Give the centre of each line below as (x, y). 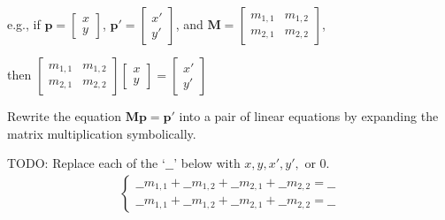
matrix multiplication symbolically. (102, 133)
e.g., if (24, 24)
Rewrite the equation (64, 116)
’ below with (207, 163)
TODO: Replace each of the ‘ (86, 163)
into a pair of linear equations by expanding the (309, 116)
